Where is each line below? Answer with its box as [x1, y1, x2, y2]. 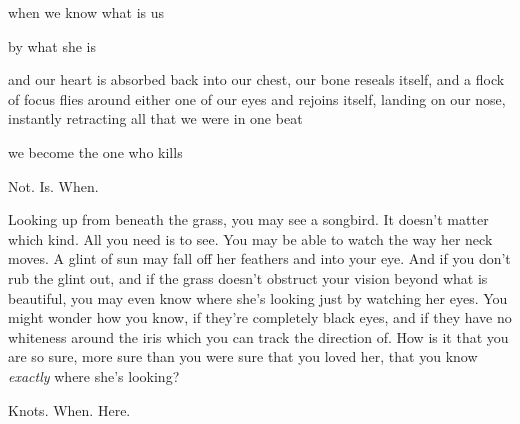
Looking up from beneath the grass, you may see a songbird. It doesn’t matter [8, 209, 489, 230]
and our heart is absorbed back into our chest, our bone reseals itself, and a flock [8, 69, 505, 90]
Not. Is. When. [8, 175, 99, 196]
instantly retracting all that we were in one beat [8, 108, 303, 129]
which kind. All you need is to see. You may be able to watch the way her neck [8, 228, 493, 249]
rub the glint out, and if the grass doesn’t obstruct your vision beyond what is [8, 267, 488, 288]
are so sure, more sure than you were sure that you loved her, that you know [8, 346, 478, 367]
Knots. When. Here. [8, 399, 131, 420]
